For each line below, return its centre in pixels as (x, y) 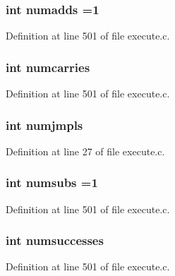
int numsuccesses (55, 240)
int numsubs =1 (52, 182)
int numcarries (48, 67)
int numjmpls (44, 125)
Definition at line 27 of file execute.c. (85, 151)
